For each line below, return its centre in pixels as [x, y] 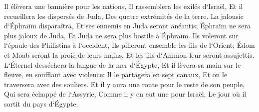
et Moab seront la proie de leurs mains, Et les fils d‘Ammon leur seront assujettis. [129, 55]
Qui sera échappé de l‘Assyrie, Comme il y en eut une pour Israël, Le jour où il [125, 94]
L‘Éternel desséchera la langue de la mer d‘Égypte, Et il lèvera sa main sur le [123, 64]
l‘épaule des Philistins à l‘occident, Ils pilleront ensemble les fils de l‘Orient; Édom [129, 45]
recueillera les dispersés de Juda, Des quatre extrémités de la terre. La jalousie [124, 16]
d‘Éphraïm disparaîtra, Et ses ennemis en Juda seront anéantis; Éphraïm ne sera [127, 26]
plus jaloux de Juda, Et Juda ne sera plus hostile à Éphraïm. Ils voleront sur [121, 35]
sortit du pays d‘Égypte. [41, 103]
